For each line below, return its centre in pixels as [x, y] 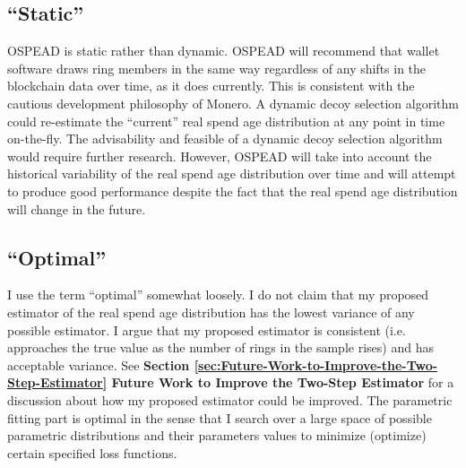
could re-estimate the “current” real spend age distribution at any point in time [226, 121]
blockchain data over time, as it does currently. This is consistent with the [211, 86]
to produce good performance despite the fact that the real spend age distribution [233, 191]
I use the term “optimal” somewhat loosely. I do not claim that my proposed [218, 295]
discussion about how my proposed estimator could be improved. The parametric [230, 399]
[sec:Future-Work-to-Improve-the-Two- [316, 364]
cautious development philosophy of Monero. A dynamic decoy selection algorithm [233, 103]
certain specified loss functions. [92, 452]
